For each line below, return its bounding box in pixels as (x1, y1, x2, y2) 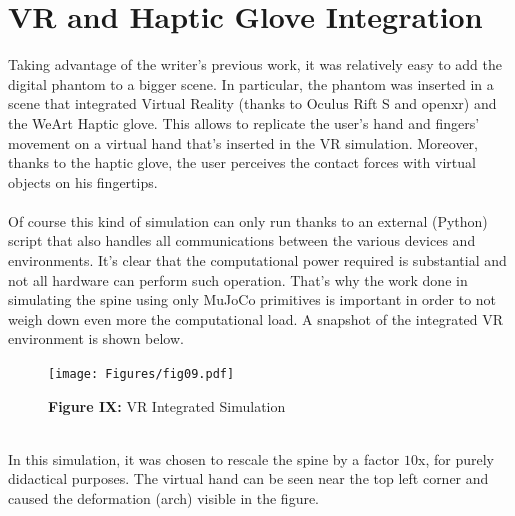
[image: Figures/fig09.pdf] (48, 367, 235, 382)
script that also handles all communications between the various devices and (8, 230, 476, 251)
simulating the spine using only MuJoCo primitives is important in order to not (8, 289, 497, 310)
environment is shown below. (8, 328, 184, 349)
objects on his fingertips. (8, 171, 158, 192)
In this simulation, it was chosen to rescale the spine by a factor (8, 448, 400, 469)
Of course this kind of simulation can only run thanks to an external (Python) (8, 210, 488, 231)
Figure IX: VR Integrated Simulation (48, 395, 286, 416)
